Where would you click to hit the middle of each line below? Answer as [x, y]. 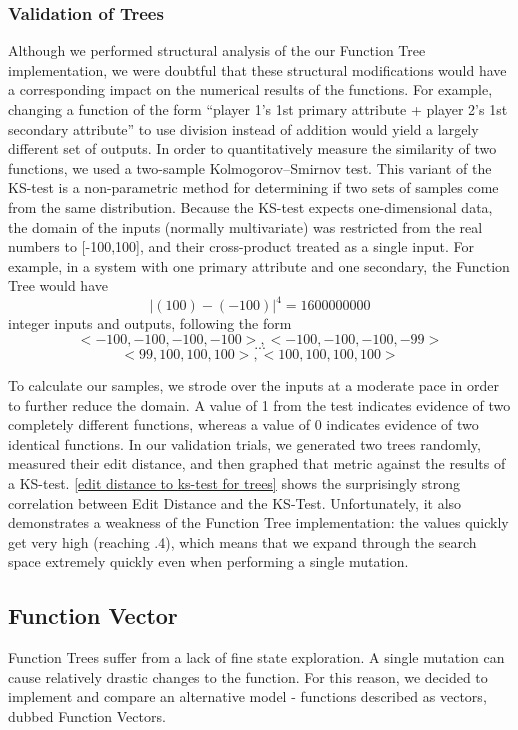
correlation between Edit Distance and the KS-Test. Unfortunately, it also [235, 502]
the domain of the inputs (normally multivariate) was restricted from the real [245, 226]
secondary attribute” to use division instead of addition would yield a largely [243, 128]
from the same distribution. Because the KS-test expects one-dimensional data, [250, 206]
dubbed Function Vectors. [87, 715]
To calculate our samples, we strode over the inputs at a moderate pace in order [253, 385]
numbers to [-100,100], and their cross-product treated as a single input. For [241, 246]
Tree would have [58, 285]
